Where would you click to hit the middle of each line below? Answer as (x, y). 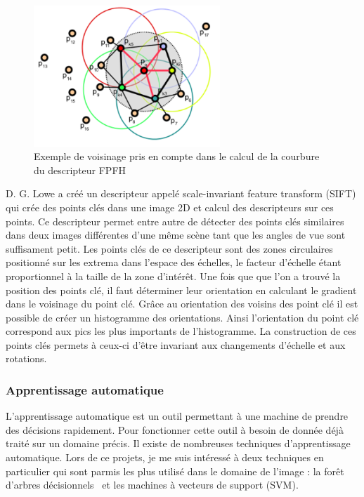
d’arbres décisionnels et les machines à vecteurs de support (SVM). (152, 485)
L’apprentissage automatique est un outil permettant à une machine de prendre (177, 416)
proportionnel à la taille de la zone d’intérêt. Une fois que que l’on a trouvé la (173, 276)
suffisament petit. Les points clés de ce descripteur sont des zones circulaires (169, 248)
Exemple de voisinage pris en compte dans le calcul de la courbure (177, 156)
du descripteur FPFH (80, 170)
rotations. (26, 358)
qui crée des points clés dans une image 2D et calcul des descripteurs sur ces (170, 207)
